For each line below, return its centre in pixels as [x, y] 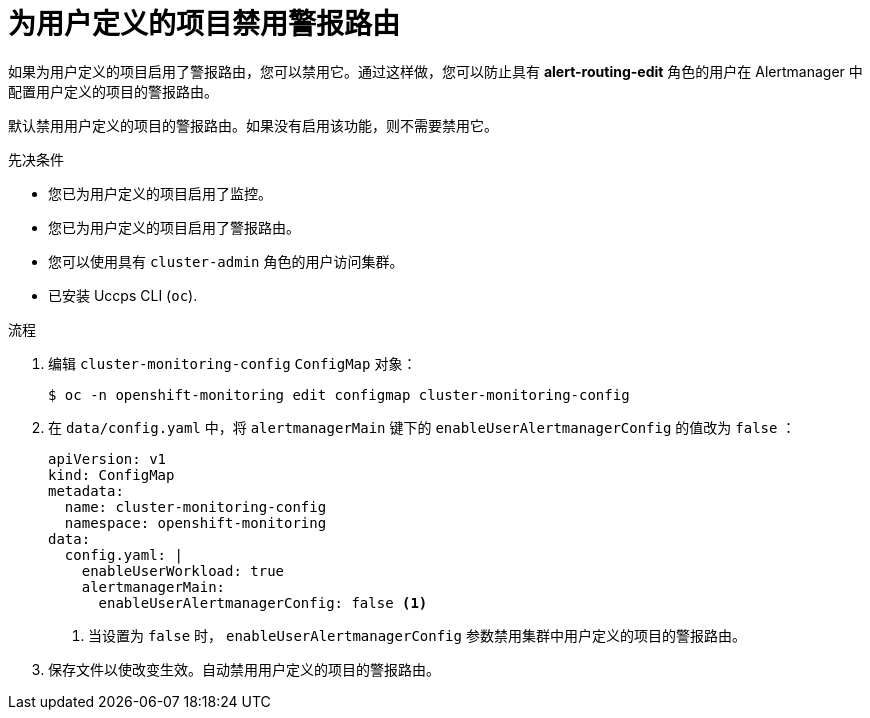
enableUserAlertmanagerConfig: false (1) [263, 602]
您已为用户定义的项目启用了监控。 [160, 193]
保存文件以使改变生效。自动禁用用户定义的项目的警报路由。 [244, 669]
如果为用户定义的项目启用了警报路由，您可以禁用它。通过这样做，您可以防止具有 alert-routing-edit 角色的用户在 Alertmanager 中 [435, 71]
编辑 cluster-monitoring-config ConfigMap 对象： [232, 363]
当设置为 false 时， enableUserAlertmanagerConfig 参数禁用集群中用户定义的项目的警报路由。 [417, 635]
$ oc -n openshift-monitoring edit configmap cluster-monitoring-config [339, 394]
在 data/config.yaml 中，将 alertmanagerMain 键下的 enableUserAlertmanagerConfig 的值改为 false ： [422, 427]
